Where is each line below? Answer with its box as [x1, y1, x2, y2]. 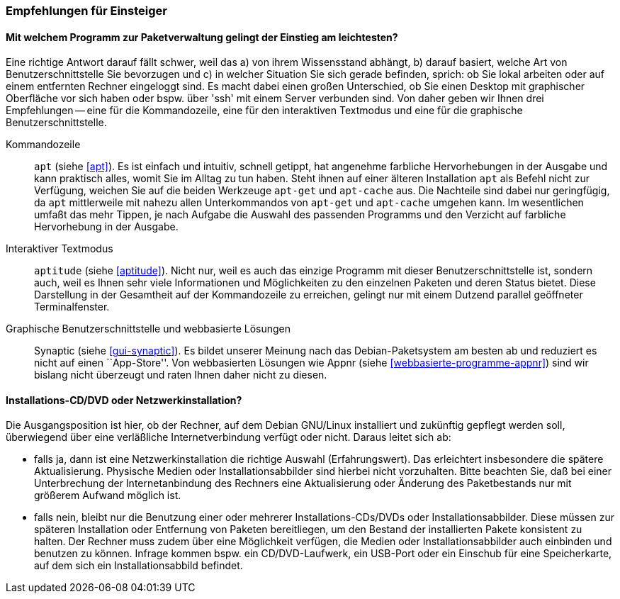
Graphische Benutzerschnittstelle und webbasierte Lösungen [6, 323, 291, 335]
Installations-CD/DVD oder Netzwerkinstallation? [6, 393, 242, 406]
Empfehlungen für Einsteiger [6, 4, 167, 18]
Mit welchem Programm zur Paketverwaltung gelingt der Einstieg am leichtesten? [6, 30, 398, 43]
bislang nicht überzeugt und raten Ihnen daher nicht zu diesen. [34, 369, 327, 381]
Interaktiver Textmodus [6, 242, 113, 255]
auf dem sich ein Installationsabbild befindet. [34, 559, 243, 572]
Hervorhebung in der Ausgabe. [34, 220, 179, 233]
